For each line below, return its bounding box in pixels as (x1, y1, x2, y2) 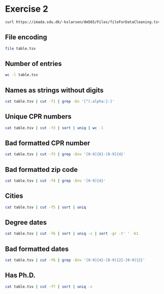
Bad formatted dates (5, 245, 69, 253)
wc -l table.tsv (5, 72, 38, 78)
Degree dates (5, 218, 47, 227)
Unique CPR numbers (5, 112, 72, 121)
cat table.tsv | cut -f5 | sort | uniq (5, 205, 86, 210)
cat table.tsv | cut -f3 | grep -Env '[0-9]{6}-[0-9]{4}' (5, 152, 125, 157)
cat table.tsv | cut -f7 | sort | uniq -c (5, 284, 93, 289)
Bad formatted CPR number (5, 139, 90, 147)
